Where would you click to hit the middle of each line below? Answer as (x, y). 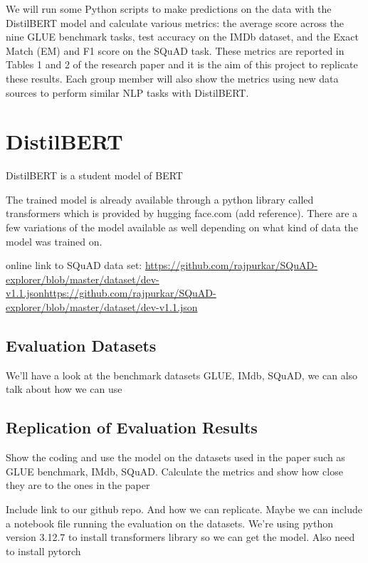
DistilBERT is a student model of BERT (94, 175)
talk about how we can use (64, 389)
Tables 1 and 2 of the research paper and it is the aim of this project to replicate (182, 64)
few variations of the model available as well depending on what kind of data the (182, 227)
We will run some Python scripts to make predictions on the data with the (169, 9)
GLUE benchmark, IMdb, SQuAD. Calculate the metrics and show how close (174, 471)
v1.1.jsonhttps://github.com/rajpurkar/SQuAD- (111, 293)
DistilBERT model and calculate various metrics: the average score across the (175, 22)
